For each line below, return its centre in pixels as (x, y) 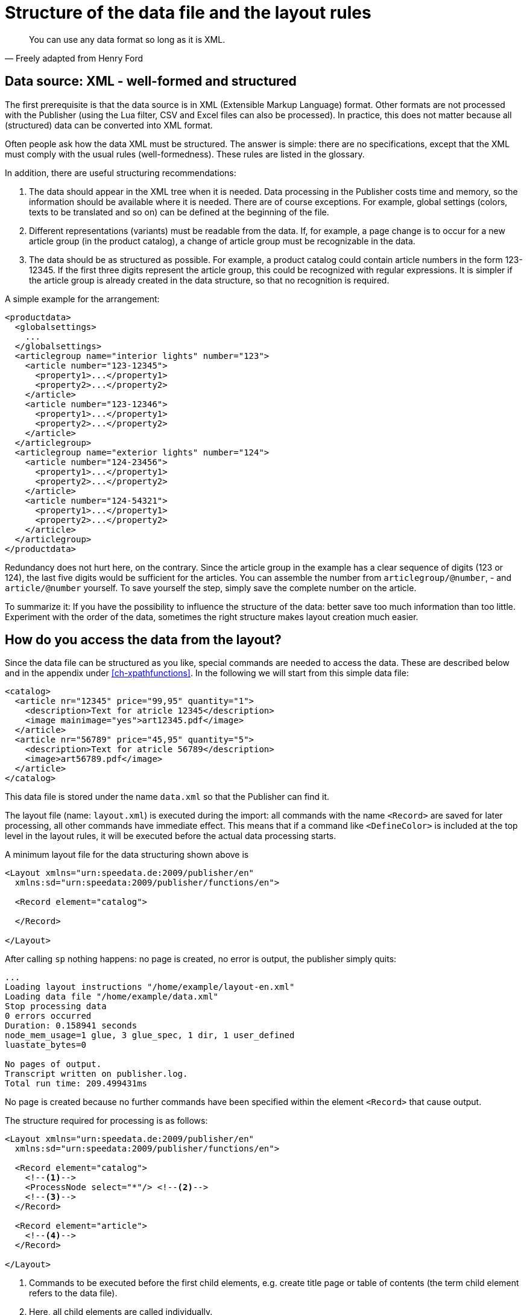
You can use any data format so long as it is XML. (127, 39)
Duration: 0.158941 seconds (71, 1026)
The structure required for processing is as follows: (106, 1121)
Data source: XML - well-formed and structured (151, 81)
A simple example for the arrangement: (82, 299)
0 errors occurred (48, 1016)
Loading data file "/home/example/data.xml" (112, 997)
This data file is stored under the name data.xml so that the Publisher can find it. (167, 797)
